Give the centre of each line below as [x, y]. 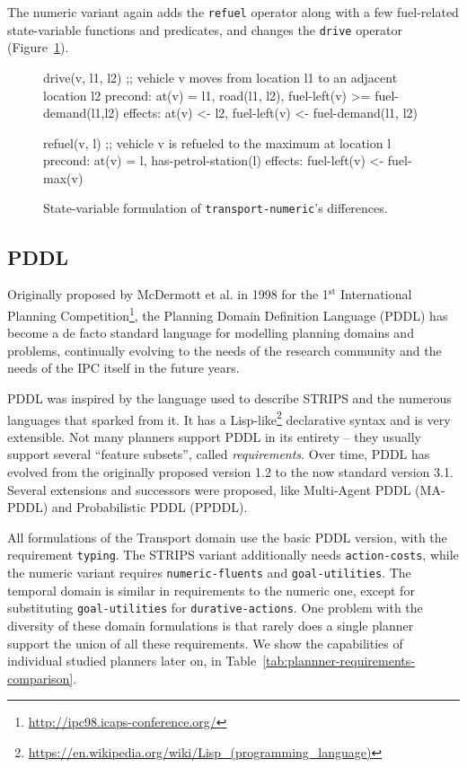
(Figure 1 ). [38, 47]
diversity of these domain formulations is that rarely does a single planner [211, 625]
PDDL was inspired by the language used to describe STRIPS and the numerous [229, 397]
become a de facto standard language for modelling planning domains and [211, 333]
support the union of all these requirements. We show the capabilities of [205, 643]
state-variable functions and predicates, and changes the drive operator [205, 29]
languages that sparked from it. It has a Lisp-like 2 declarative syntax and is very [229, 418]
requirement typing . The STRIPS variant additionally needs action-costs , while [233, 555]
